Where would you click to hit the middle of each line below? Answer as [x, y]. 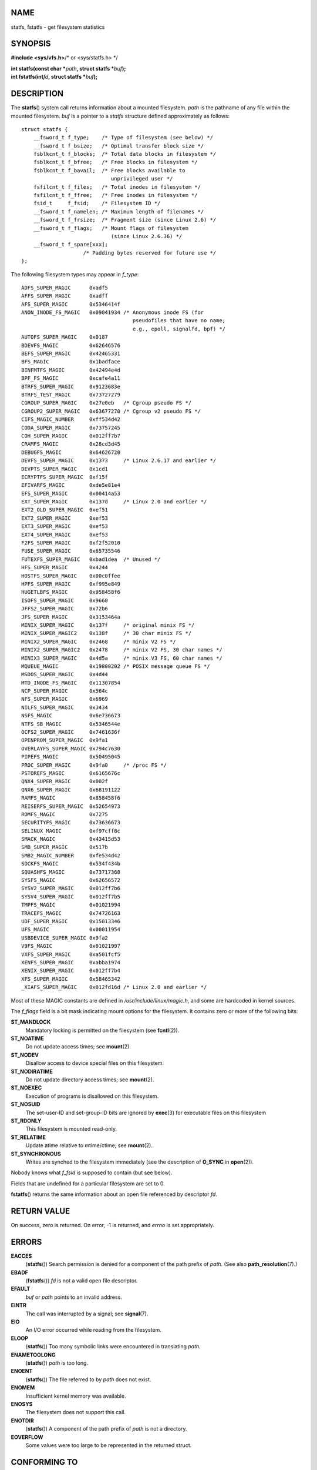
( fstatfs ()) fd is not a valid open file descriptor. [82, 1281]
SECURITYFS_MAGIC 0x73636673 [71, 823]
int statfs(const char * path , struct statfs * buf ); [68, 68]
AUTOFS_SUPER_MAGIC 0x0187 [65, 337]
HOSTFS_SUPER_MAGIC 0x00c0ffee [71, 576]
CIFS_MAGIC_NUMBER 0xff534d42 [71, 420]
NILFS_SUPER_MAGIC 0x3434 [65, 707]
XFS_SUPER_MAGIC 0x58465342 [71, 979]
